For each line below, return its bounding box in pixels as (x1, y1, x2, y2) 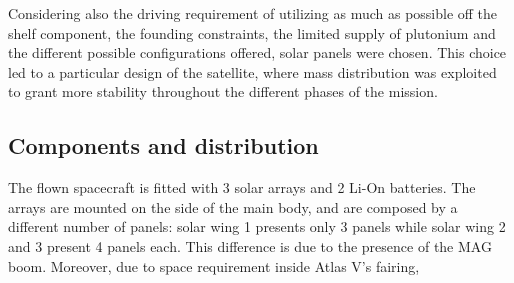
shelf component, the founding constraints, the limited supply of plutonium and (8, 22, 496, 43)
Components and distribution (8, 130, 319, 161)
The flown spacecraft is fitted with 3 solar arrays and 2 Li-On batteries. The (8, 177, 476, 198)
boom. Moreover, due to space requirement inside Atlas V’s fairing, (8, 255, 420, 276)
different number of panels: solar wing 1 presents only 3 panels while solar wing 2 (8, 216, 506, 237)
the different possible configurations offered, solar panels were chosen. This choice (8, 42, 507, 63)
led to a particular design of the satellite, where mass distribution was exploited (8, 61, 497, 82)
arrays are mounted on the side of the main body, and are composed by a (8, 196, 458, 217)
